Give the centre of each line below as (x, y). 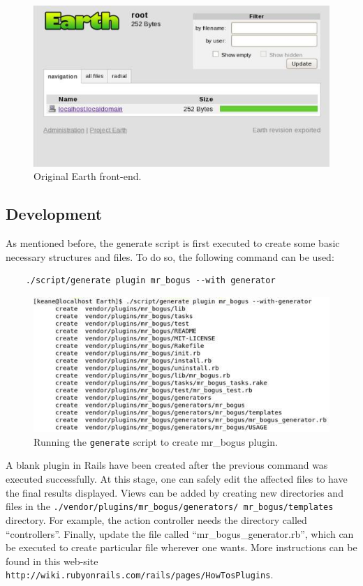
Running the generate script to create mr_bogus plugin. (156, 441)
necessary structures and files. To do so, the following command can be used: (170, 256)
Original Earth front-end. (88, 176)
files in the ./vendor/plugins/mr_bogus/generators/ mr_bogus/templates (170, 506)
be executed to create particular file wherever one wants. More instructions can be (181, 547)
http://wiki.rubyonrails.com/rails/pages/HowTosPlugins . (140, 574)
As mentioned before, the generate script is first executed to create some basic (173, 243)
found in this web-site (52, 561)
